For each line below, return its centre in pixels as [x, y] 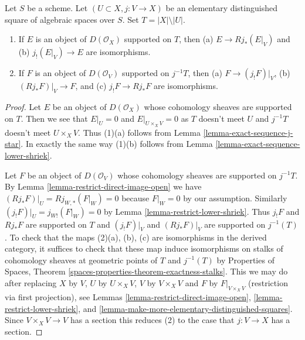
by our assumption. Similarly [235, 198]
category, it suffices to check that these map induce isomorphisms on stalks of [144, 248]
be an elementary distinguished [221, 8]
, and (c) [91, 86]
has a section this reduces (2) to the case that [152, 320]
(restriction [268, 282]
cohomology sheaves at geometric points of [81, 260]
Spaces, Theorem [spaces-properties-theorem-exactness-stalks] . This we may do [146, 271]
